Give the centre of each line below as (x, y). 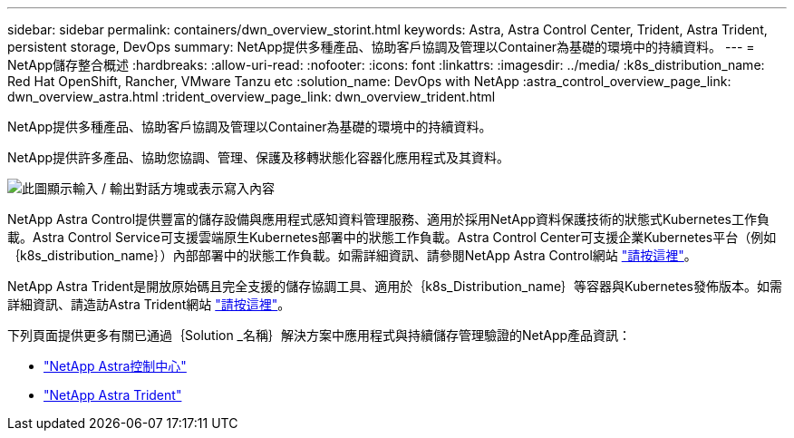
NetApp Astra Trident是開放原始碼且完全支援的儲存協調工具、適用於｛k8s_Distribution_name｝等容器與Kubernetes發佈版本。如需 (395, 286)
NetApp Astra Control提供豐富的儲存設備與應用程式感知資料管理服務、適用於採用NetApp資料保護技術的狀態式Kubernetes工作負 (388, 219)
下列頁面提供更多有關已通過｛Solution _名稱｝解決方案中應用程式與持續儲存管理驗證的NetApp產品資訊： (320, 335)
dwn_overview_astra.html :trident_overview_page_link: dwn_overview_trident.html (252, 97)
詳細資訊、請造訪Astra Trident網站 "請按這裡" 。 (149, 304)
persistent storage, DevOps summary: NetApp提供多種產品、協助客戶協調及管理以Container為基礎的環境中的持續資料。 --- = (381, 47)
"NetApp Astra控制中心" (115, 366)
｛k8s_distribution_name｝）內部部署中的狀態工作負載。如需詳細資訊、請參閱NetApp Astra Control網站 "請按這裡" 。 (352, 255)
